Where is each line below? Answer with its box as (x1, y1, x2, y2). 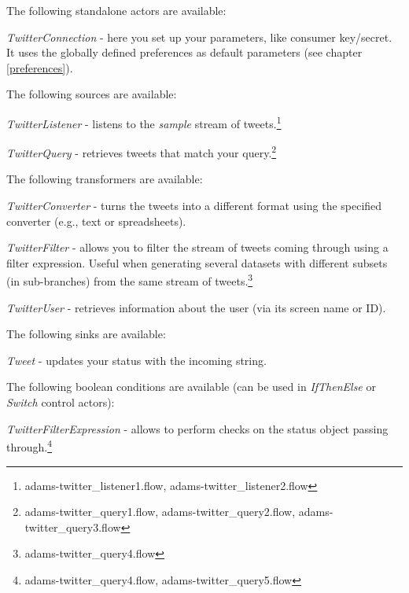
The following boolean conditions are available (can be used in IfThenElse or (6, 378, 376, 395)
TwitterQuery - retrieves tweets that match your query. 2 (6, 142, 277, 160)
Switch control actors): (6, 394, 115, 411)
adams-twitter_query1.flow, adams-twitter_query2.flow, (24, 503, 296, 520)
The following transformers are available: (6, 171, 203, 187)
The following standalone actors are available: (6, 2, 227, 18)
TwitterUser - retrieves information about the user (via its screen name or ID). (6, 299, 386, 315)
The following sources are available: (6, 86, 177, 102)
